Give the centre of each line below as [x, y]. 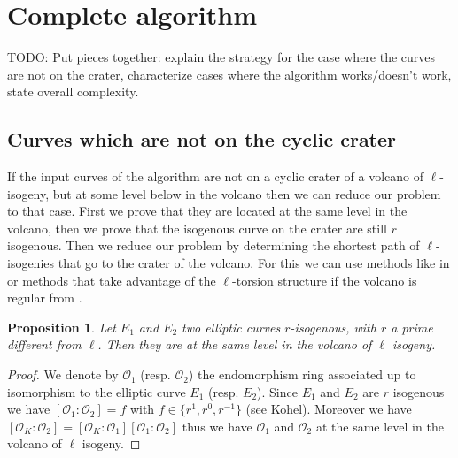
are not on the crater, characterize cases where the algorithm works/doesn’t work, [229, 74]
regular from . [45, 298]
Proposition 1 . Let [62, 327]
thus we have [217, 426]
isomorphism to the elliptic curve [97, 391]
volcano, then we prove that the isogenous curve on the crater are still [197, 228]
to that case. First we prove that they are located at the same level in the [207, 211]
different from [44, 344]
